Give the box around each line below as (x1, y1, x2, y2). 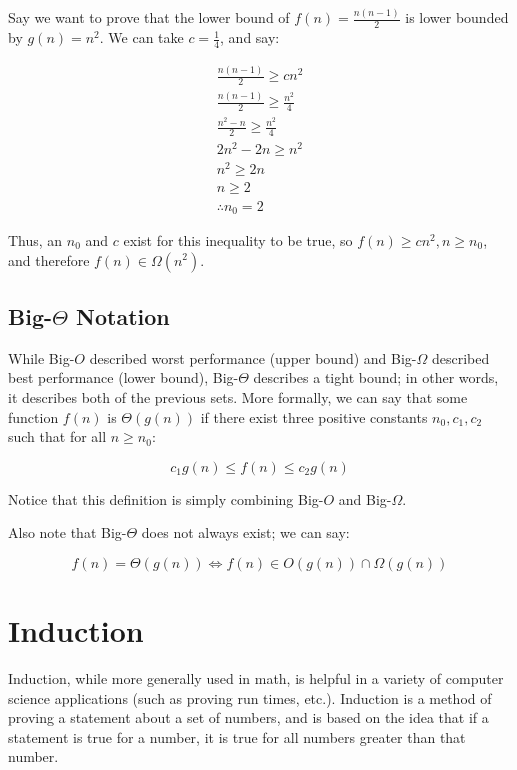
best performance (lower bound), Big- (8, 367, 239, 388)
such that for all (8, 426, 107, 447)
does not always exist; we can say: (141, 522, 350, 543)
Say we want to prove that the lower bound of (8, 7, 290, 28)
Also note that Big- (8, 522, 127, 543)
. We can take (99, 27, 184, 48)
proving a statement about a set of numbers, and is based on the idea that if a (8, 707, 489, 728)
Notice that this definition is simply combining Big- (8, 488, 324, 509)
